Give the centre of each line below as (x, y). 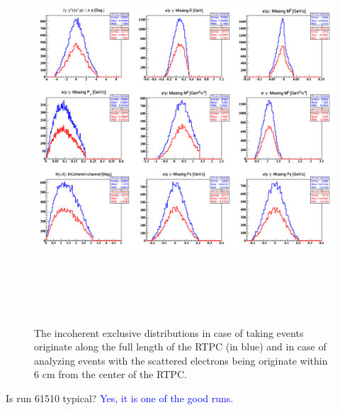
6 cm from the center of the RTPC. (110, 374)
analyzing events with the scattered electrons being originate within (181, 360)
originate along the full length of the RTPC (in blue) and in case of (180, 347)
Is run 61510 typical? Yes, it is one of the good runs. (120, 398)
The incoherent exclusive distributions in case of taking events (169, 332)
